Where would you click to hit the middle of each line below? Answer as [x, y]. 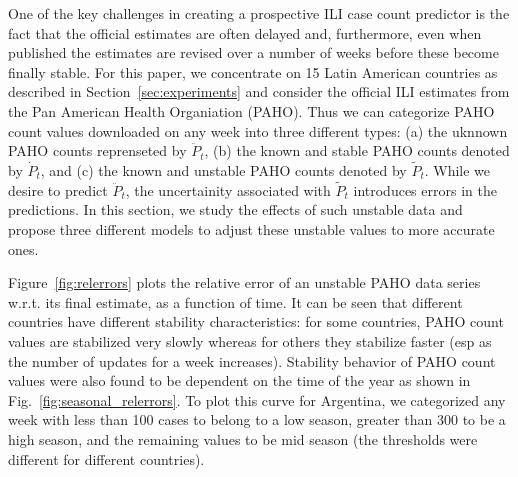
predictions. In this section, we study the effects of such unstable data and [235, 209]
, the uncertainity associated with [228, 189]
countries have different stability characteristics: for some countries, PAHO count [256, 321]
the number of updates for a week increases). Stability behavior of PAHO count [252, 360]
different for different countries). [106, 458]
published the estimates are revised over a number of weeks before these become [253, 52]
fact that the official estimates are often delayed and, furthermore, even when [245, 32]
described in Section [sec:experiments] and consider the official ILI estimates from [259, 91]
